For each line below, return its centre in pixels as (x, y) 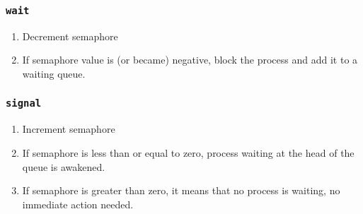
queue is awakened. (64, 166)
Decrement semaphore (70, 36)
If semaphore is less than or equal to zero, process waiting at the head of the (188, 152)
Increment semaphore (69, 129)
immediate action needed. (78, 204)
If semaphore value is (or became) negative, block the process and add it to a (190, 60)
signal (24, 103)
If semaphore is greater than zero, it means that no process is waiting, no (181, 190)
